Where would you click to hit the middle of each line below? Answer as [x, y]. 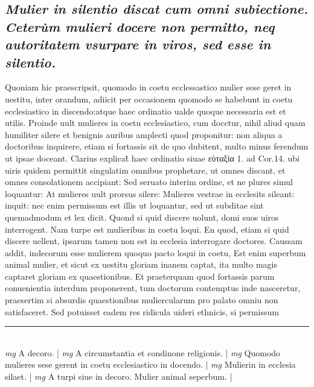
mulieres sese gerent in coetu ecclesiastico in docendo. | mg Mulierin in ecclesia [150, 364]
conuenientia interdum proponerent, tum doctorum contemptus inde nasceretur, [153, 288]
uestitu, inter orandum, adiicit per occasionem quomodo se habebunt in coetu [149, 99]
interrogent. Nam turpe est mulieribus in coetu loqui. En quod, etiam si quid [147, 229]
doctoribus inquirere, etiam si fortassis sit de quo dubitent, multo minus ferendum [157, 146]
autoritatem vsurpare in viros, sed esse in [138, 44]
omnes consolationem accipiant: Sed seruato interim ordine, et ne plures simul [149, 182]
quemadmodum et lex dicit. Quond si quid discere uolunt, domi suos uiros [142, 217]
